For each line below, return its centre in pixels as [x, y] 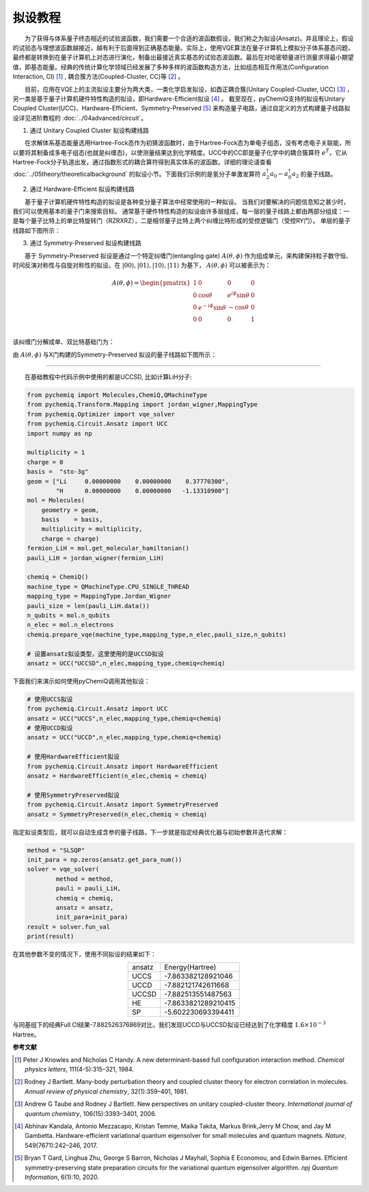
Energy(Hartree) [190, 967]
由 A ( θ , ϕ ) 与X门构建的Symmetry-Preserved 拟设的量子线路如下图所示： [114, 354]
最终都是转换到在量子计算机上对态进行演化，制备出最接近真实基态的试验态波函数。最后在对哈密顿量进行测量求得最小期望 [183, 58]
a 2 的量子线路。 [314, 175]
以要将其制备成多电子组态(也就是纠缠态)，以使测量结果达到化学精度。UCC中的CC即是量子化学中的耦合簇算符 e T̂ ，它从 [180, 152]
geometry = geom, [70, 510]
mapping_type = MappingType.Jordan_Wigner [99, 596]
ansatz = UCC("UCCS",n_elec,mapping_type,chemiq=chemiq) [124, 718]
